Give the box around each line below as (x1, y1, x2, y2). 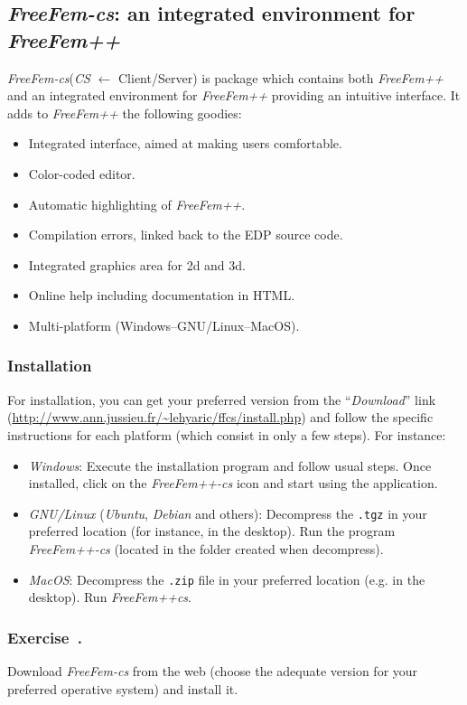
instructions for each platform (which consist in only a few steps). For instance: (7, 425, 446, 444)
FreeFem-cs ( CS (7, 68, 90, 87)
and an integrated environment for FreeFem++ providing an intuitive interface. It (7, 86, 461, 105)
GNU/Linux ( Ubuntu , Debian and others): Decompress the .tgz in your (28, 503, 427, 522)
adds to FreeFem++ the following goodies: (7, 103, 242, 122)
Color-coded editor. (28, 164, 135, 183)
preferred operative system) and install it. (7, 679, 238, 698)
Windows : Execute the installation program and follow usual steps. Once (28, 456, 432, 475)
